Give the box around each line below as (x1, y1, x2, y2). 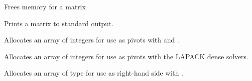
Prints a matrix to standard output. (4, 18, 114, 28)
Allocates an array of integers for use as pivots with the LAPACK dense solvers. (4, 51, 249, 61)
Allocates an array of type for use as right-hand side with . (4, 68, 183, 78)
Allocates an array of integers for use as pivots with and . (4, 35, 179, 45)
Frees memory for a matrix (4, 1, 86, 11)
